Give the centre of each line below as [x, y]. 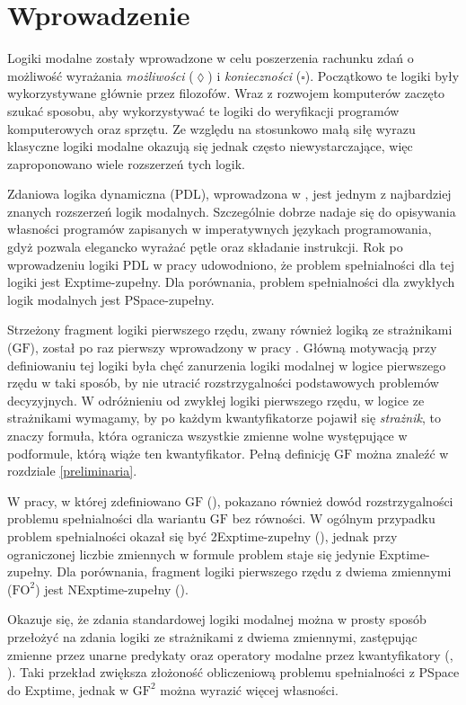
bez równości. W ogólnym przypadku [334, 518]
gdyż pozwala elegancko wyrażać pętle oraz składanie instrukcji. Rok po [205, 247]
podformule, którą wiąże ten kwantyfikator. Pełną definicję [169, 453]
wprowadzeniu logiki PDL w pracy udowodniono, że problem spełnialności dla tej [231, 264]
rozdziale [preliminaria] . [72, 471]
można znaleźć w [402, 453]
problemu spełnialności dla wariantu [107, 518]
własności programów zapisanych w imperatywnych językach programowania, [220, 229]
